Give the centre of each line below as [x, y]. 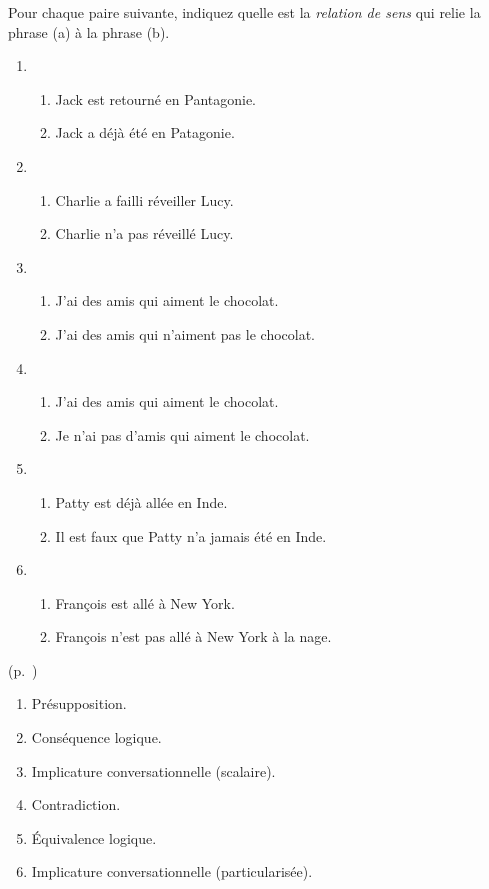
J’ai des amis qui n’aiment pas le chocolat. [185, 333]
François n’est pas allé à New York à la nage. [193, 636]
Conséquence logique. [96, 737]
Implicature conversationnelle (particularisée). [172, 871]
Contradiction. [76, 804]
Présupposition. [79, 703]
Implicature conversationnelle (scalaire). [153, 770]
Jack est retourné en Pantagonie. [156, 98]
